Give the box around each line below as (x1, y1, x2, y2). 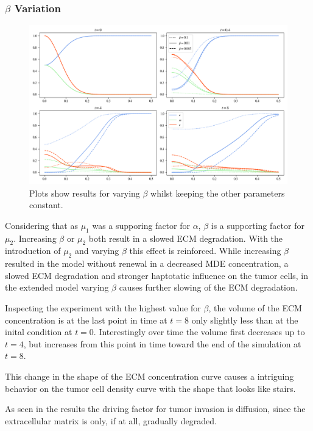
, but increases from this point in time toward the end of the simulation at (23, 337, 301, 350)
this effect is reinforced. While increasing (129, 244, 281, 257)
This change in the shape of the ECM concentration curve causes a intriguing (5, 370, 294, 382)
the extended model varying (5, 281, 109, 294)
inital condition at (5, 325, 72, 338)
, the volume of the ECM (208, 302, 302, 314)
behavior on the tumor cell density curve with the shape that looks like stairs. (5, 382, 296, 394)
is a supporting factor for (211, 219, 304, 231)
